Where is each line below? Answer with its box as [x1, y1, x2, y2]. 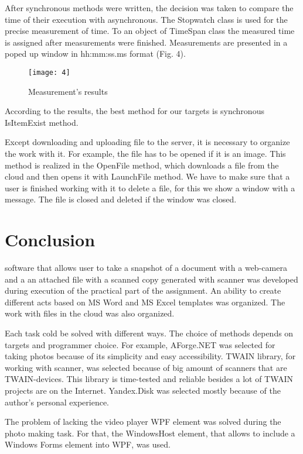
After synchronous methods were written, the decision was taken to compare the [5, 2, 294, 13]
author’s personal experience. [5, 395, 110, 408]
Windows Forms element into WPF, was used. [5, 438, 171, 450]
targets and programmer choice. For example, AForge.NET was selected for [5, 338, 275, 350]
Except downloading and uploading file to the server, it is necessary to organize [5, 136, 290, 148]
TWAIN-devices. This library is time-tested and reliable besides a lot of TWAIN [5, 373, 294, 385]
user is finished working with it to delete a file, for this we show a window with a [5, 181, 295, 194]
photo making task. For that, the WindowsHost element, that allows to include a [5, 427, 295, 439]
